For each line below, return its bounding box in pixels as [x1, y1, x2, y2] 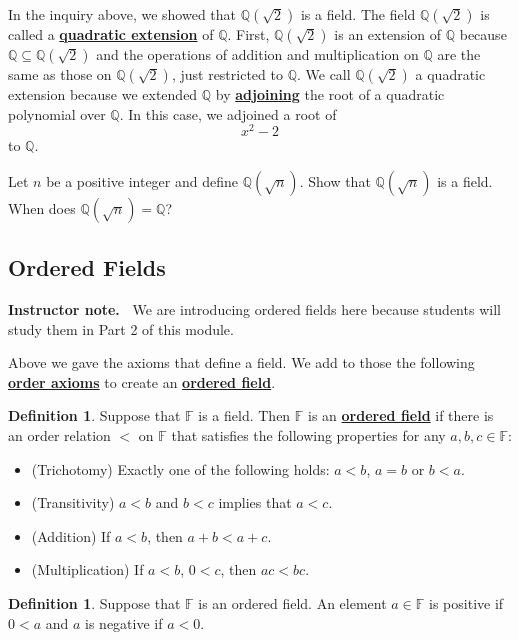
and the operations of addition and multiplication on [96, 44, 419, 64]
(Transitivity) [31, 492, 115, 513]
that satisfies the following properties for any [171, 425, 446, 446]
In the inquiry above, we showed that [8, 4, 237, 24]
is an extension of [334, 24, 442, 44]
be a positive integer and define [46, 170, 238, 191]
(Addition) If [31, 525, 111, 546]
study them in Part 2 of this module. [8, 318, 234, 339]
